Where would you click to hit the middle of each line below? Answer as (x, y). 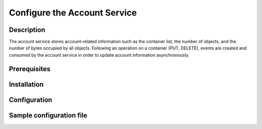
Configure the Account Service (73, 13)
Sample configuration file (48, 115)
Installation (26, 84)
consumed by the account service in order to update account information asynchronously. (99, 55)
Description (27, 30)
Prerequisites (30, 69)
